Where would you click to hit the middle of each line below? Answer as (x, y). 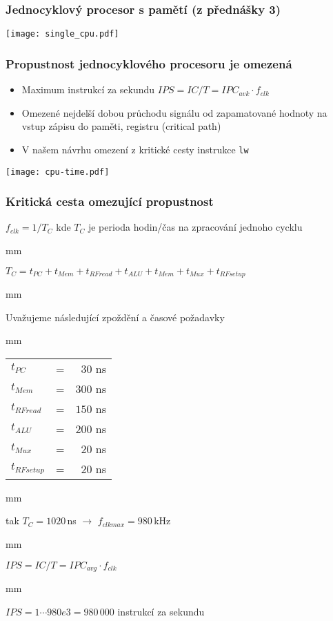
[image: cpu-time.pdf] (58, 172)
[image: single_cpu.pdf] (62, 34)
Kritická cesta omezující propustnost (110, 201)
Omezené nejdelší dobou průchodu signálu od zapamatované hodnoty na (174, 112)
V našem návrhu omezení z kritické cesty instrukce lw (135, 149)
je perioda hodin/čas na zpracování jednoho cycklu (195, 227)
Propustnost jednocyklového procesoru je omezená (149, 63)
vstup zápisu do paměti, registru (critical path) (121, 126)
